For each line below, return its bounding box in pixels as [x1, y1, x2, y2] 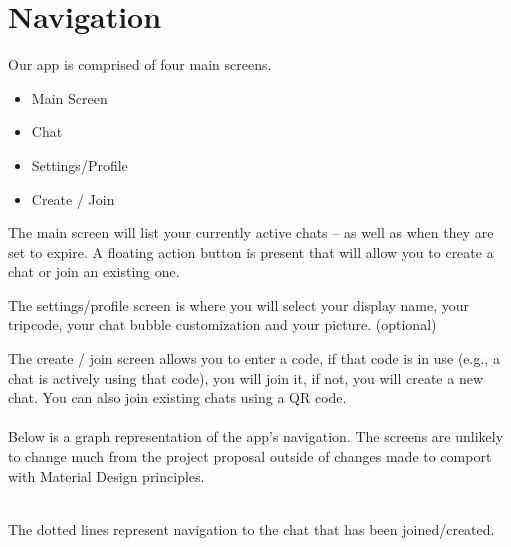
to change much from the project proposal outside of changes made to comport [8, 446, 492, 467]
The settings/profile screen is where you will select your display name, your [8, 294, 470, 315]
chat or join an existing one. [8, 261, 180, 282]
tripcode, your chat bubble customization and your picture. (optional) [8, 314, 437, 335]
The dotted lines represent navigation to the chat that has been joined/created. [8, 518, 495, 539]
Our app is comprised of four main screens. [8, 54, 272, 75]
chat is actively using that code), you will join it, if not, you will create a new [8, 367, 484, 388]
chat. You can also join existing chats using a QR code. [8, 387, 347, 408]
